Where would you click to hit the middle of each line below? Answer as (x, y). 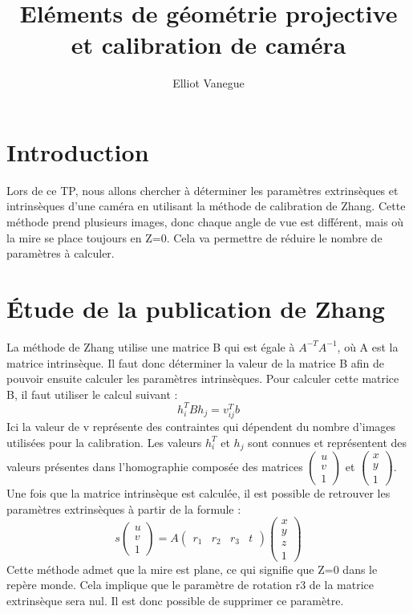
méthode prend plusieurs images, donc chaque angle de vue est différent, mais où (205, 222)
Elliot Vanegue (209, 83)
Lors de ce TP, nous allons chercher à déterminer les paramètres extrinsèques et (202, 190)
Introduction (78, 151)
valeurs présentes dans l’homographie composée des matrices (155, 467)
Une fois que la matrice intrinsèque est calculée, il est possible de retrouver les (198, 493)
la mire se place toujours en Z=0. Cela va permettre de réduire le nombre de (194, 237)
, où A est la (368, 346)
